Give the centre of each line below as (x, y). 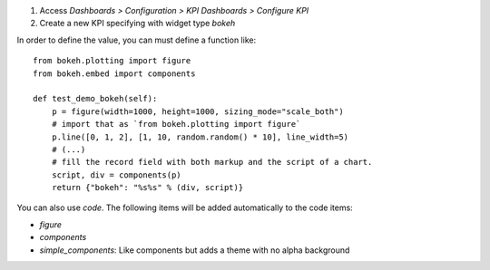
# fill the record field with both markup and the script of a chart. (212, 162)
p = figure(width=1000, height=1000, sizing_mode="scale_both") (197, 111)
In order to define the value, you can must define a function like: (137, 40)
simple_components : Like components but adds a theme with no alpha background (195, 250)
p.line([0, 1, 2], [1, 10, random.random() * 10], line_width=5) (200, 137)
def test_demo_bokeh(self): (95, 99)
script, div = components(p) (116, 175)
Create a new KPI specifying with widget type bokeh (137, 24)
